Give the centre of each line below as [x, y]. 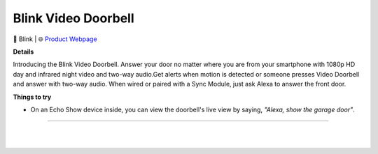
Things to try [32, 97]
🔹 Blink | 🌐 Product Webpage [55, 39]
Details [23, 52]
